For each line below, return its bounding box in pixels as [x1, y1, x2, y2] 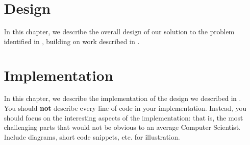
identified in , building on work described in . [4, 36, 140, 46]
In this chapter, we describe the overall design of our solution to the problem [4, 26, 235, 37]
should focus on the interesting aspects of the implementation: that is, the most [4, 112, 243, 122]
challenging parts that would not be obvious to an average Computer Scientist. [4, 122, 241, 132]
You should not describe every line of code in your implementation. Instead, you [4, 103, 247, 113]
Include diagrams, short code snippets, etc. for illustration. [4, 131, 180, 142]
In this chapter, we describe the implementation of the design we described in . [4, 93, 241, 103]
